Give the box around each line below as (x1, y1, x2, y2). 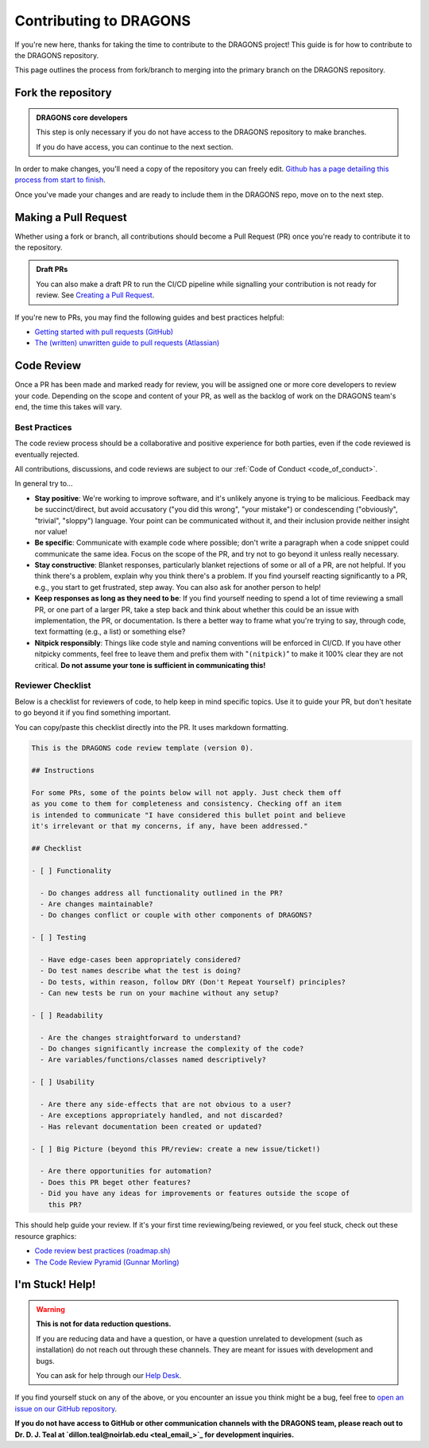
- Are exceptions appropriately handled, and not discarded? (40, 1111, 284, 1120)
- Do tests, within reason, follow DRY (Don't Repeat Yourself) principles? (40, 977, 346, 986)
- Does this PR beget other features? (40, 1178, 191, 1186)
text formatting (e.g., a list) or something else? (34, 627, 186, 636)
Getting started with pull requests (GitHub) (34, 327, 174, 336)
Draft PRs (36, 265, 68, 274)
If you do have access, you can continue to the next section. (36, 142, 234, 151)
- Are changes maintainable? (40, 899, 154, 908)
